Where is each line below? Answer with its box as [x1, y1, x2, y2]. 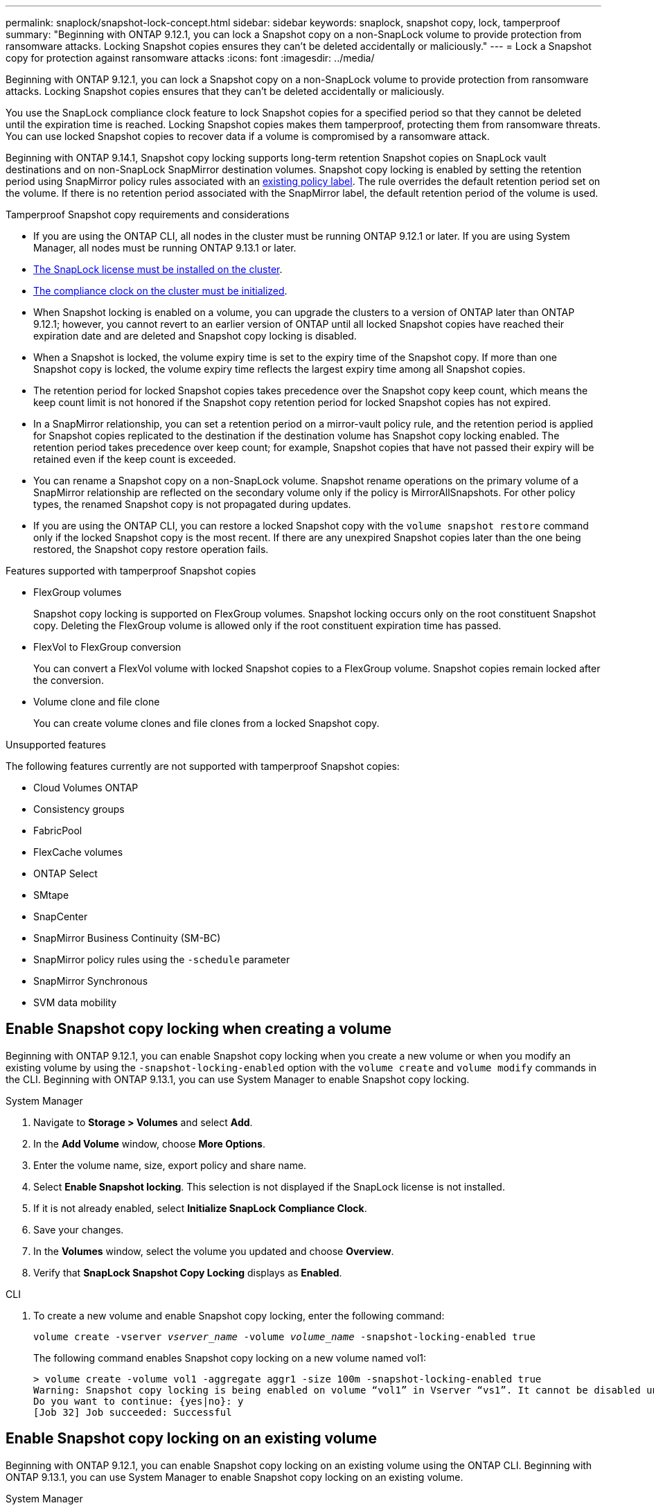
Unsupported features [6, 739, 106, 750]
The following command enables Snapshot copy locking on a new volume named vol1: [33, 1351, 427, 1364]
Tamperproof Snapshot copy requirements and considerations [6, 209, 290, 220]
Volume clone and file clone [33, 696, 160, 708]
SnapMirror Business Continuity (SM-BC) [33, 932, 221, 944]
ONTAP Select [33, 868, 98, 879]
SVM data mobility [33, 997, 117, 1008]
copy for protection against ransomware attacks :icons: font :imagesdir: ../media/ [6, 52, 375, 64]
